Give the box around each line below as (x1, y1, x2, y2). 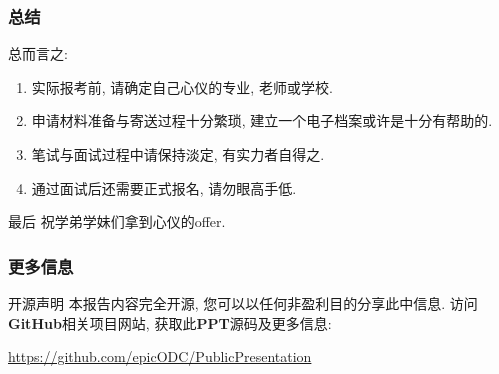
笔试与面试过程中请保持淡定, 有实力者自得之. (31, 144, 325, 164)
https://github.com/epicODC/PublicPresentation (8, 346, 312, 367)
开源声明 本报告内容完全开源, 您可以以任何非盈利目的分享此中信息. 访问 (8, 293, 478, 313)
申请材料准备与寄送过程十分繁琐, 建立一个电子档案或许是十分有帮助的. (31, 110, 493, 131)
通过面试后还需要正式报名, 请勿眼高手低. (31, 177, 297, 198)
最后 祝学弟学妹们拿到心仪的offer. (8, 211, 226, 232)
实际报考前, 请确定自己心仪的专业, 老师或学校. (31, 76, 333, 97)
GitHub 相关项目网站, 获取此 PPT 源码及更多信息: (8, 312, 332, 333)
